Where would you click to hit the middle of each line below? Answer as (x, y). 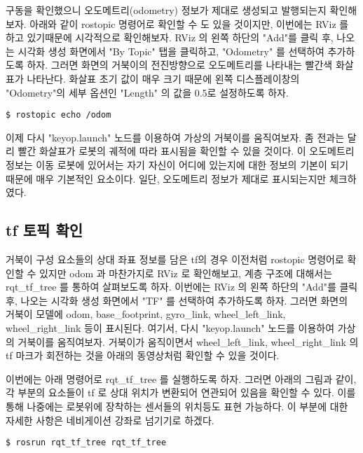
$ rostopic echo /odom (59, 115)
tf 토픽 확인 (44, 230)
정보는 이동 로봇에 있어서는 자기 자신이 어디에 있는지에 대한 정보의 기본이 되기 (177, 165)
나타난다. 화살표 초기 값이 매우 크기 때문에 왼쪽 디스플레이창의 (163, 78)
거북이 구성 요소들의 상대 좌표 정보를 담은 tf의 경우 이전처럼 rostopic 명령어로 (175, 259)
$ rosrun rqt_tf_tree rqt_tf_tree (86, 443)
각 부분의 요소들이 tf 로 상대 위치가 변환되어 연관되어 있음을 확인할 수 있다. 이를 (181, 392)
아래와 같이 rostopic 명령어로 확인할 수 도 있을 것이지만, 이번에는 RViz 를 (189, 23)
